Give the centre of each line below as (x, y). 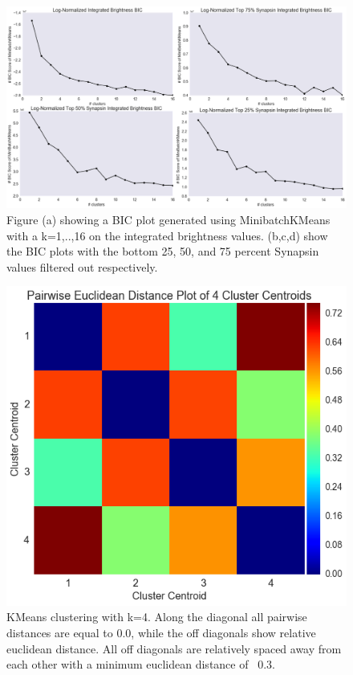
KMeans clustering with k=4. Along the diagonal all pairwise (157, 617)
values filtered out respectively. (82, 266)
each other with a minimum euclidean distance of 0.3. (141, 664)
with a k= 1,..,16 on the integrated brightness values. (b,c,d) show (167, 235)
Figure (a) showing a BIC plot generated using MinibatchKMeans (168, 219)
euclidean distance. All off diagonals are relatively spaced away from (174, 648)
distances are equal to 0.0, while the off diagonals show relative (161, 633)
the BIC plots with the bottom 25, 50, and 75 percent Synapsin (163, 251)
